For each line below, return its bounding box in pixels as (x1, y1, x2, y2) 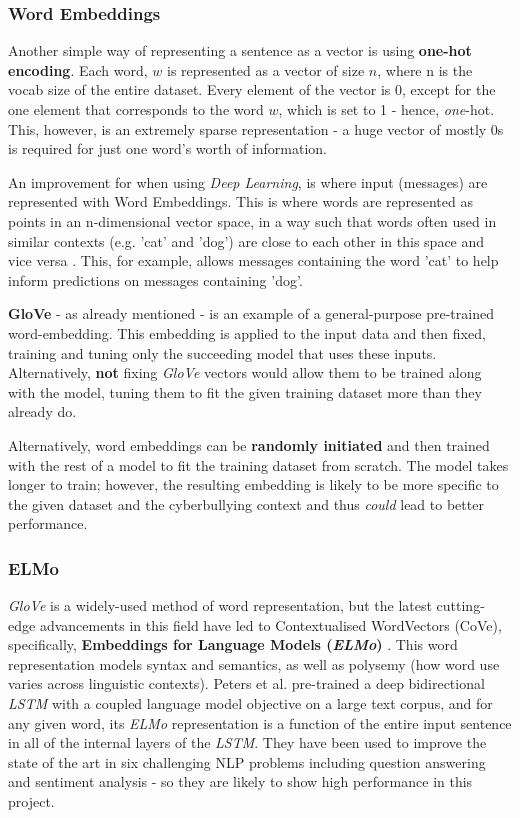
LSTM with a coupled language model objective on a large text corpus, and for (8, 693, 493, 714)
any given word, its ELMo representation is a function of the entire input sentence (8, 712, 512, 733)
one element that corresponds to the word (8, 99, 264, 119)
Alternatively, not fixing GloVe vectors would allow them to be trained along (8, 362, 482, 383)
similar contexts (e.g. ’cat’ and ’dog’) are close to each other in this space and (8, 230, 485, 251)
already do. (8, 401, 77, 422)
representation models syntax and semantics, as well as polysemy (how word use (8, 653, 500, 674)
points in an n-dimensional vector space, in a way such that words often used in (8, 210, 497, 231)
